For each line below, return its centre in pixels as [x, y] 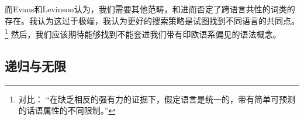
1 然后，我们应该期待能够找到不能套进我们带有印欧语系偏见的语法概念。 [143, 33]
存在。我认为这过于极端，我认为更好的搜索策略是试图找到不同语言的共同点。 [152, 20]
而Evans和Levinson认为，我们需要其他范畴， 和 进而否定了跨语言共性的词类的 [150, 9]
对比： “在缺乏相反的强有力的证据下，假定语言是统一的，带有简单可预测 [157, 99]
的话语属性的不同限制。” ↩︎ [67, 110]
